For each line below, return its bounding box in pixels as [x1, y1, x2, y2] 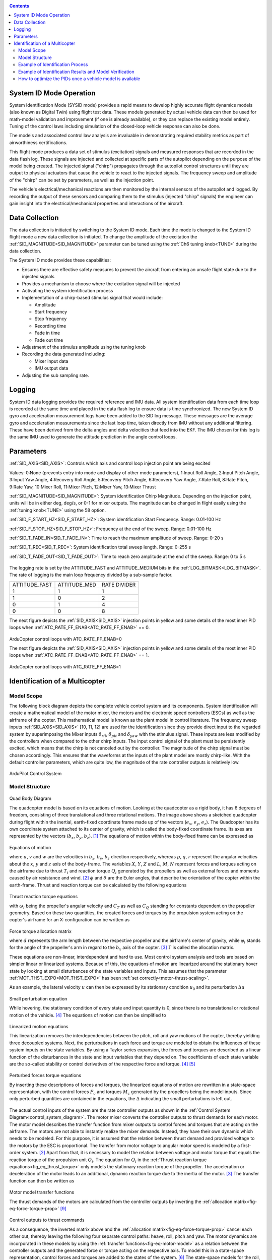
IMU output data [34, 365, 69, 371]
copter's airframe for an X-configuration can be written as [9, 917, 130, 923]
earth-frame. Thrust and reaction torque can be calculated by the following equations [9, 882, 187, 888]
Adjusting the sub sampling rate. [22, 372, 89, 378]
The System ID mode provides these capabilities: [9, 257, 111, 263]
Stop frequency [34, 316, 67, 322]
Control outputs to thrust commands [9, 1217, 85, 1223]
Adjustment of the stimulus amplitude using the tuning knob [22, 344, 146, 350]
